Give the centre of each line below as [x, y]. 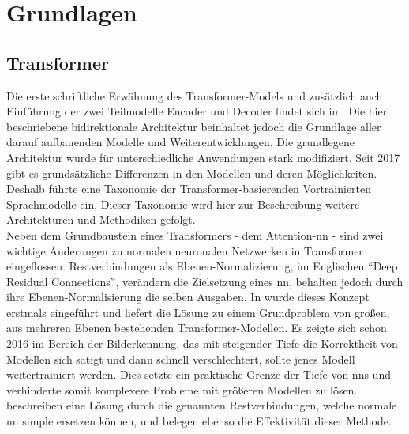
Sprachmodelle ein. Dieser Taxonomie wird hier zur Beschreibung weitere [183, 204]
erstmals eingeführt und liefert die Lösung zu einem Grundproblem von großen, [198, 312]
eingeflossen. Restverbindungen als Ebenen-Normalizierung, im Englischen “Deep [202, 266]
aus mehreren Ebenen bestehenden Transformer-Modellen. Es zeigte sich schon [197, 328]
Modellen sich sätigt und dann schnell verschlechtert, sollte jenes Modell [181, 359]
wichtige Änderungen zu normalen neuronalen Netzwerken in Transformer [185, 250]
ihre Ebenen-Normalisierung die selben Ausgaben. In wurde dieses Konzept [188, 297]
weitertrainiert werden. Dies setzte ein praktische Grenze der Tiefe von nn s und [199, 374]
